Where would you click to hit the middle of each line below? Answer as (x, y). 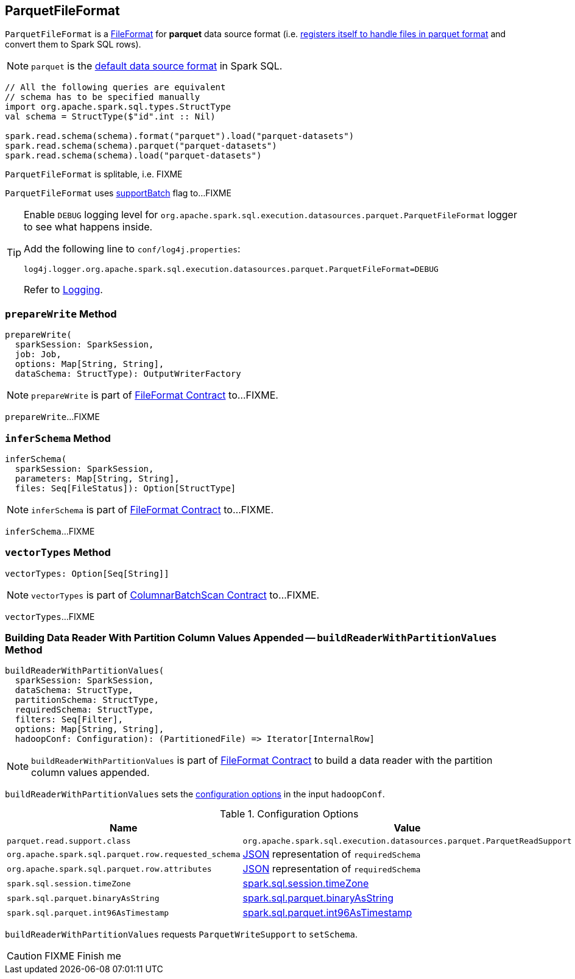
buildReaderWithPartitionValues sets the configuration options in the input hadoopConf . (195, 794)
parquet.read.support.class (69, 841)
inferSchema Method (58, 438)
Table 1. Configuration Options (289, 814)
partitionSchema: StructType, (87, 700)
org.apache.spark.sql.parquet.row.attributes (109, 869)
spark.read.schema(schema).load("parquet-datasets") (133, 156)
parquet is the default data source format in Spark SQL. (157, 66)
